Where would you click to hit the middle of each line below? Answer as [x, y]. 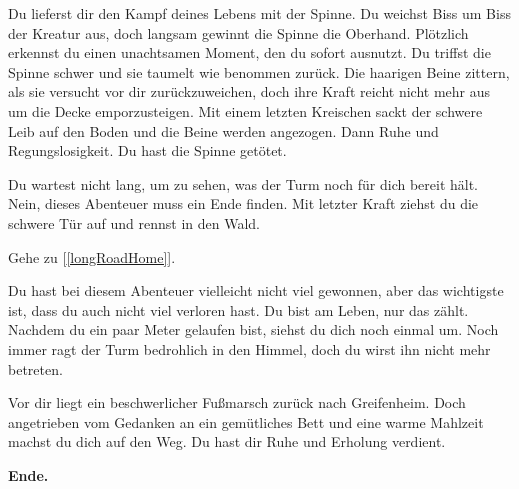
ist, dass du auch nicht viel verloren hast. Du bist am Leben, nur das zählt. [238, 309]
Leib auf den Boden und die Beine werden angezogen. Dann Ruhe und [223, 130]
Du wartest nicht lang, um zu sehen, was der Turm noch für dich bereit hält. [243, 183]
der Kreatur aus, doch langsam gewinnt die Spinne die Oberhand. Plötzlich [238, 32]
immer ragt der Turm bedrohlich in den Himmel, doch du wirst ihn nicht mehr [249, 348]
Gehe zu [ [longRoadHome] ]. [92, 256]
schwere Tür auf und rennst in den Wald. [134, 222]
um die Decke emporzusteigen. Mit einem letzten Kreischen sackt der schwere [245, 110]
